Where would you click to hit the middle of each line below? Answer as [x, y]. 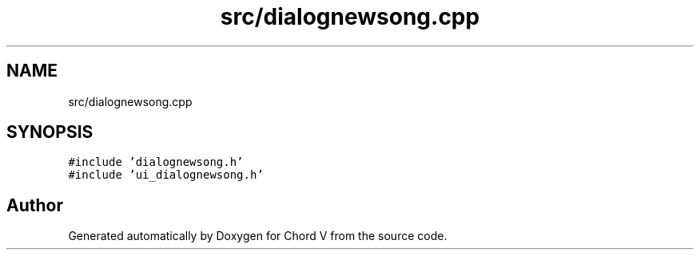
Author [35, 205]
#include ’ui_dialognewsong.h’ [166, 175]
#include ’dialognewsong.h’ [156, 162]
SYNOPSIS [50, 132]
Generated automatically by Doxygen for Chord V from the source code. [258, 236]
